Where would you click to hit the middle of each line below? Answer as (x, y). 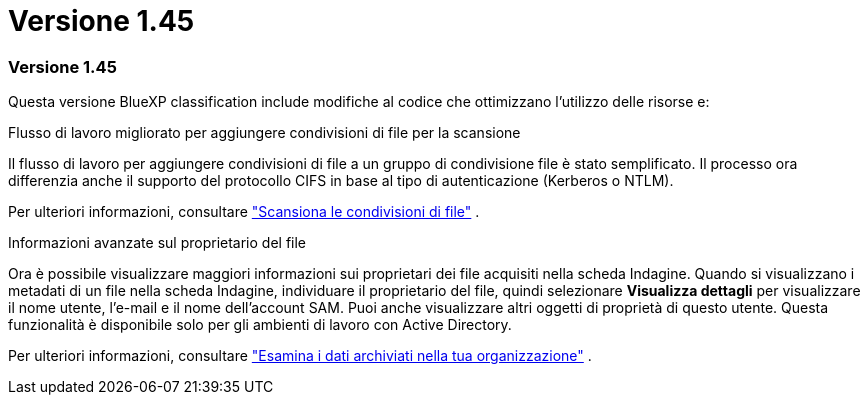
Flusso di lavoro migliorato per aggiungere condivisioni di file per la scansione (264, 133)
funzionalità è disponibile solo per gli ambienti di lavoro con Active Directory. (260, 325)
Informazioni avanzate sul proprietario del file (157, 243)
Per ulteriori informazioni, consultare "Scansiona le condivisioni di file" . (244, 212)
